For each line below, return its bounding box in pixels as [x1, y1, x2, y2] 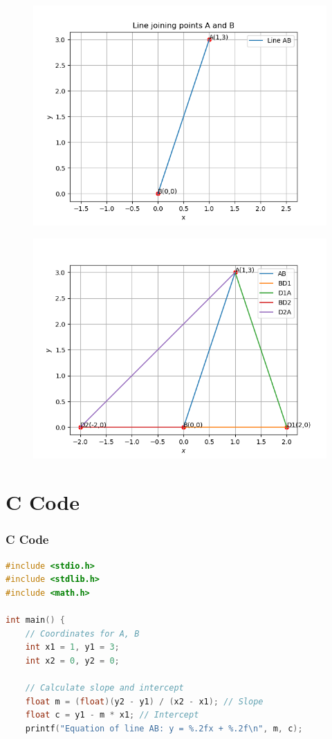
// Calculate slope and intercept [25, 683, 184, 693]
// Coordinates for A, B [25, 628, 140, 639]
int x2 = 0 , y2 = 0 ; [25, 655, 120, 666]
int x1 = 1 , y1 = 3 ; [25, 642, 120, 653]
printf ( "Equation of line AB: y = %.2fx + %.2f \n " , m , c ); [25, 723, 303, 733]
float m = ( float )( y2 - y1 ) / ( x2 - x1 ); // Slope [25, 696, 264, 706]
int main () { [6, 615, 65, 626]
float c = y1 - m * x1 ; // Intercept [25, 710, 199, 720]
